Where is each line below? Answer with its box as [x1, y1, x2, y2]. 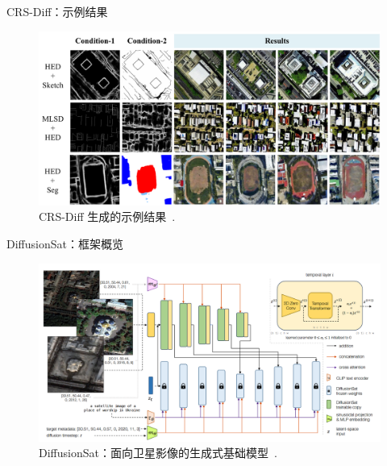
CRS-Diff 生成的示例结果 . [39, 208, 176, 225]
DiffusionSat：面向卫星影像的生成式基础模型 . [39, 444, 277, 461]
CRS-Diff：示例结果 [6, 3, 108, 19]
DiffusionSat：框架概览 [6, 235, 123, 252]
